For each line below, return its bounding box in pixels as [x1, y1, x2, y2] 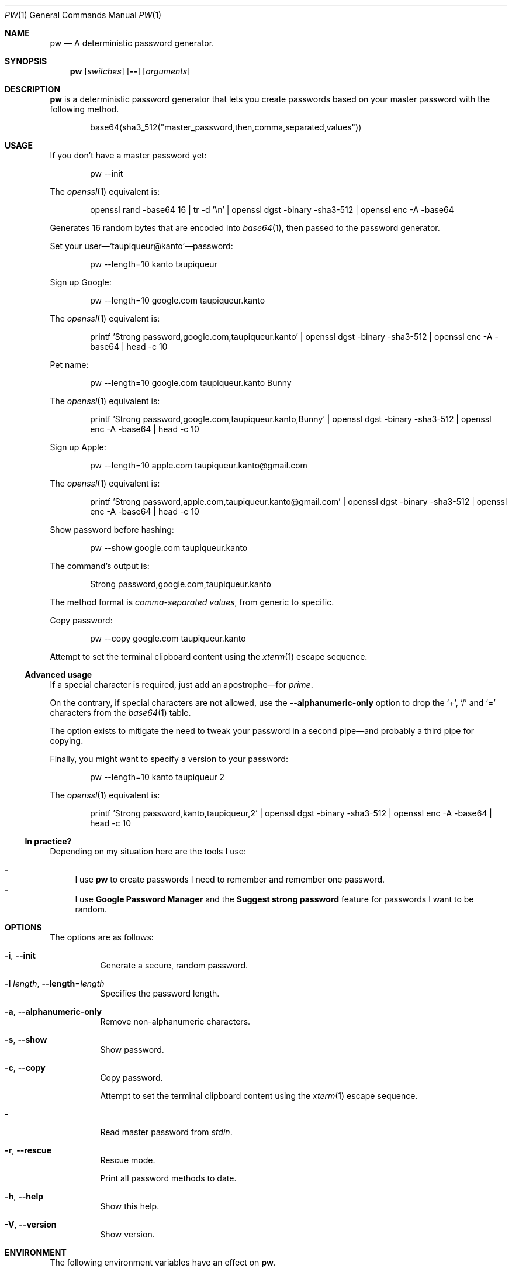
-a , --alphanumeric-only [5, 1006, 102, 1016]
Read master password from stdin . [100, 1127, 233, 1137]
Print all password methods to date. [100, 1173, 237, 1183]
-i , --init [5, 950, 36, 960]
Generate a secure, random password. [100, 960, 248, 970]
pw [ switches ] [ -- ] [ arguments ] [70, 66, 191, 76]
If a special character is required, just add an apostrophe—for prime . [50, 680, 313, 690]
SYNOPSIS [5, 56, 47, 66]
